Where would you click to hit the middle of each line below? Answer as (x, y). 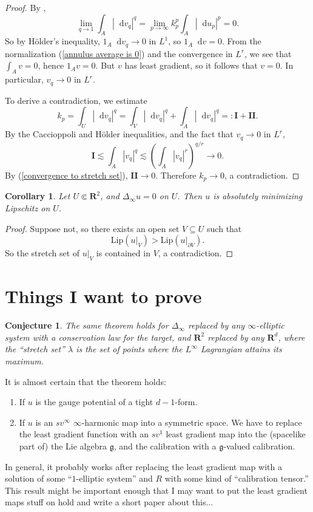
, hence (51, 65)
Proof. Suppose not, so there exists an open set (92, 228)
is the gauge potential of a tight (94, 402)
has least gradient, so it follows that (191, 65)
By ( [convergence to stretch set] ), (66, 175)
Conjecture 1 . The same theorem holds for (87, 325)
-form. (186, 402)
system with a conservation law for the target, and (98, 337)
